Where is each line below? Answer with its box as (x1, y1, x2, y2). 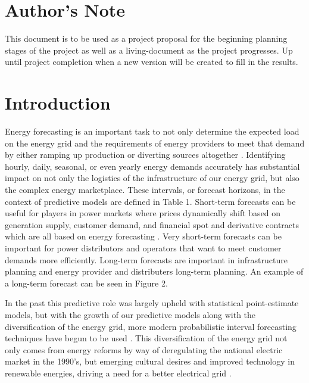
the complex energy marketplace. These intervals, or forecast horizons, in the (5, 183, 285, 195)
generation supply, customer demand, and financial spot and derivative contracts (5, 218, 299, 231)
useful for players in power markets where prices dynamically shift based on (5, 207, 281, 219)
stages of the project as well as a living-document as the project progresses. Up (5, 43, 293, 56)
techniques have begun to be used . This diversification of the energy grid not (5, 332, 288, 344)
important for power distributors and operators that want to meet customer (5, 241, 282, 254)
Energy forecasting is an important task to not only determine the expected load (5, 125, 299, 138)
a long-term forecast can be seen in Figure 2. (5, 276, 168, 289)
